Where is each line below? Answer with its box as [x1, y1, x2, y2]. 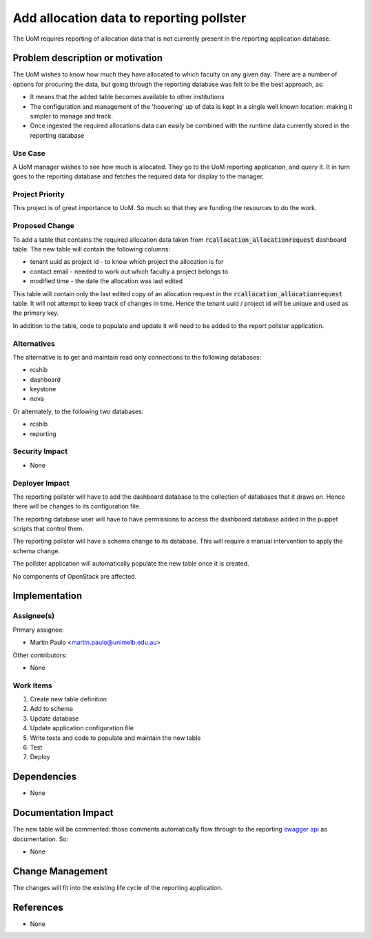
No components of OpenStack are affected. [12, 572, 137, 580]
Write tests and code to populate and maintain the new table [30, 734, 201, 742]
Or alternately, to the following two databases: [12, 407, 144, 415]
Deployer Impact [12, 478, 70, 488]
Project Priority [12, 189, 65, 199]
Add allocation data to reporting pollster [12, 10, 247, 25]
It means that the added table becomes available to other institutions [30, 93, 225, 101]
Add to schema [30, 705, 74, 713]
